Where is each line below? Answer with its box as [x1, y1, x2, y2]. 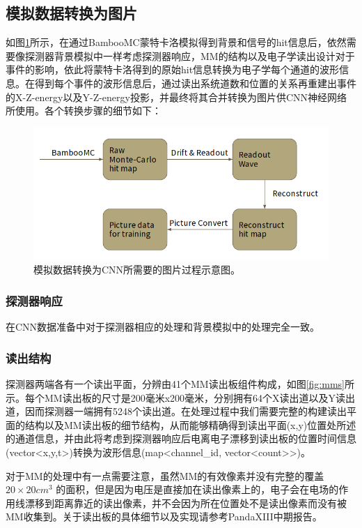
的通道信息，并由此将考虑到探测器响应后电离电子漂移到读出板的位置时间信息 [6, 431, 356, 446]
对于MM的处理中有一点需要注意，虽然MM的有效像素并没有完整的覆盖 [6, 468, 324, 483]
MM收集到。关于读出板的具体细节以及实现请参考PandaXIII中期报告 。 [6, 509, 322, 524]
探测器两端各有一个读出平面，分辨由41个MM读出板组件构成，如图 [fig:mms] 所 [6, 376, 354, 391]
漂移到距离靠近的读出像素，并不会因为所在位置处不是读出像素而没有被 [24, 495, 347, 510]
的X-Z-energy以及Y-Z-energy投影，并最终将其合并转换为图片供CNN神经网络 [6, 89, 347, 104]
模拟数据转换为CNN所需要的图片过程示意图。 [33, 262, 241, 277]
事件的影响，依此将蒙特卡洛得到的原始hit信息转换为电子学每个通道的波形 [6, 62, 340, 77]
